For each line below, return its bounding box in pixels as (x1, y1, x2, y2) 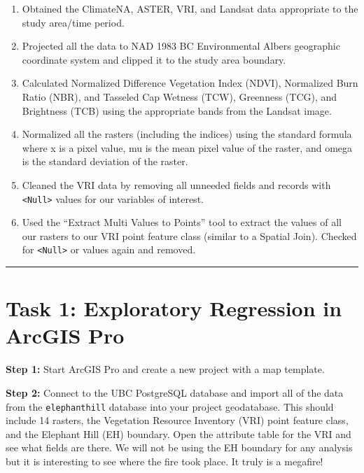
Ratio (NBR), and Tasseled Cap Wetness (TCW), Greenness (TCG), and (22, 89, 337, 104)
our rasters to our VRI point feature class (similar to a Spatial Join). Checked (22, 228, 357, 243)
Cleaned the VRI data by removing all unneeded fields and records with (22, 177, 331, 192)
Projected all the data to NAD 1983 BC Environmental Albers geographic (22, 38, 340, 53)
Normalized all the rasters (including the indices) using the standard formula (22, 127, 352, 141)
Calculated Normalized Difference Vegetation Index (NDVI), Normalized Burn (22, 76, 358, 90)
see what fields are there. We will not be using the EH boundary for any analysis (6, 440, 353, 455)
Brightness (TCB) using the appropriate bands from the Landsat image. (22, 103, 332, 118)
